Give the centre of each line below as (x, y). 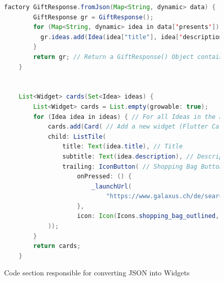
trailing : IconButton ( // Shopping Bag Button (143, 166)
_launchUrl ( (111, 186)
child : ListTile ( (77, 136)
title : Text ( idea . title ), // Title (122, 147)
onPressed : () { (104, 177)
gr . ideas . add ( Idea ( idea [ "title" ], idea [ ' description (132, 37)
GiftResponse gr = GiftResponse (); (93, 17)
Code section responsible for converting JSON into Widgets (97, 273)
